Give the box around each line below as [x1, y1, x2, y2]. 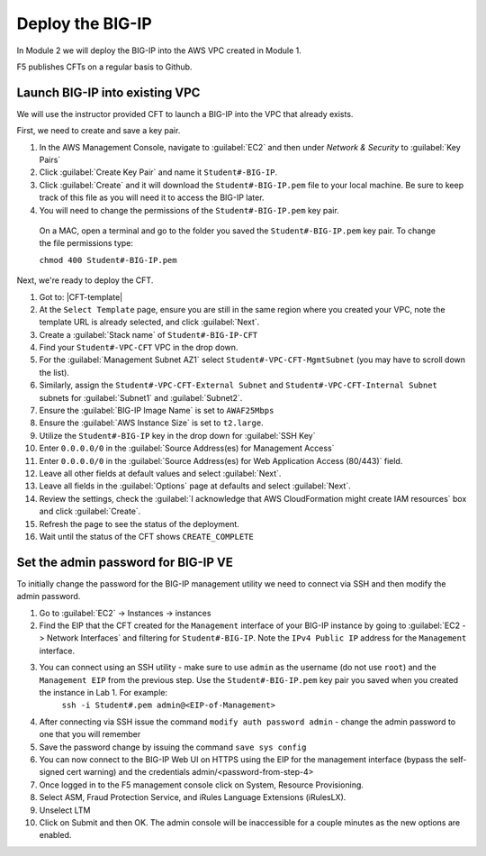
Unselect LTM [39, 805, 91, 815]
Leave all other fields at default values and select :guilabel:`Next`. [39, 469, 282, 478]
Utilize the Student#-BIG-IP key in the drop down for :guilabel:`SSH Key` [39, 430, 316, 441]
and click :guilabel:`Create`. [39, 505, 141, 517]
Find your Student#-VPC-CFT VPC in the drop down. [39, 342, 238, 353]
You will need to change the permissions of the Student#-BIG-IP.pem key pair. [39, 205, 339, 215]
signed [39, 767, 65, 778]
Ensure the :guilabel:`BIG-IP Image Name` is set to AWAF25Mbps [39, 405, 274, 416]
